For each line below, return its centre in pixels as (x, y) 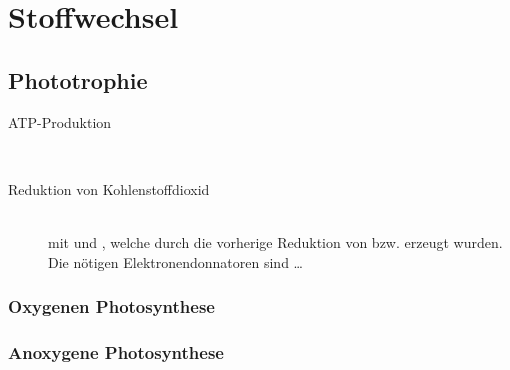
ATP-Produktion (60, 121)
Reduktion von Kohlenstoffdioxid (109, 188)
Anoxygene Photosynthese (116, 351)
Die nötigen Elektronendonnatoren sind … (175, 261)
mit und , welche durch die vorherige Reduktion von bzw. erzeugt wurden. (275, 241)
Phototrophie (78, 79)
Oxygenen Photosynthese (111, 306)
